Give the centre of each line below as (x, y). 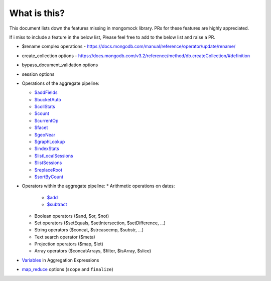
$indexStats (47, 149)
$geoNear (45, 134)
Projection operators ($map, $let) (69, 244)
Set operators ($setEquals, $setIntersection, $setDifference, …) (100, 223)
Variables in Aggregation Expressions (60, 260)
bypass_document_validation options (60, 65)
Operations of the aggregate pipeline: (61, 83)
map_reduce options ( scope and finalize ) (68, 269)
